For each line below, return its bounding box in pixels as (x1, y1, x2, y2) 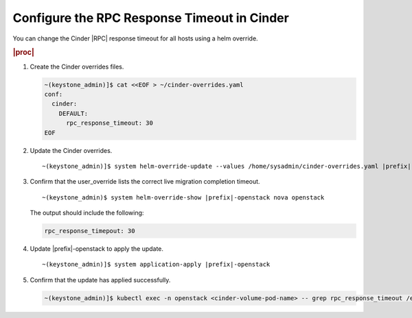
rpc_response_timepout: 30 (44, 227, 135, 235)
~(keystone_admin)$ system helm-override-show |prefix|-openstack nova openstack (42, 193, 325, 201)
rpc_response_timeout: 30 (66, 119, 154, 127)
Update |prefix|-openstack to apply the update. (30, 245, 164, 253)
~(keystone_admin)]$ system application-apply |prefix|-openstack (42, 260, 271, 269)
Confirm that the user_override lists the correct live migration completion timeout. (30, 178, 260, 186)
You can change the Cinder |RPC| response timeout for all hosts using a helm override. (12, 34, 258, 42)
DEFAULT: (58, 110, 89, 117)
